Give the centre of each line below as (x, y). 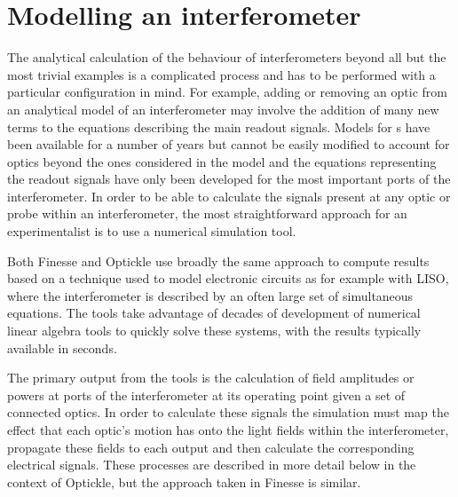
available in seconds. (62, 347)
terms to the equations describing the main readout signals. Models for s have (219, 126)
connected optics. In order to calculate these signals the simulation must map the (228, 412)
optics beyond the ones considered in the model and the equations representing (222, 161)
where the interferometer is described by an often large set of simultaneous (210, 295)
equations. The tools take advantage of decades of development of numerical (214, 313)
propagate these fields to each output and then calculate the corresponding (211, 447)
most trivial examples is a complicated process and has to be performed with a (221, 74)
